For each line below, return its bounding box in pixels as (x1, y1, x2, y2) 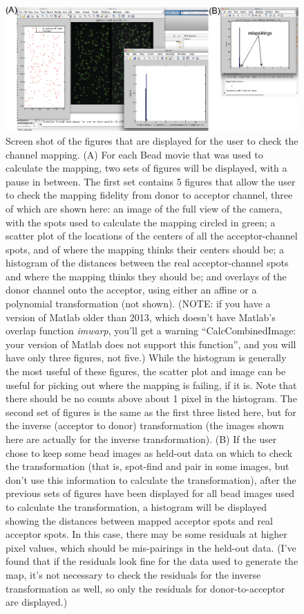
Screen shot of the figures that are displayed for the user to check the (6, 133, 298, 147)
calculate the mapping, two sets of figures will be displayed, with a (6, 161, 287, 175)
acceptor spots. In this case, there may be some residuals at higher (6, 527, 287, 541)
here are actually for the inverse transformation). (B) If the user (6, 432, 277, 446)
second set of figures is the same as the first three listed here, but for (6, 404, 296, 419)
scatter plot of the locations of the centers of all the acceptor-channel (6, 228, 298, 243)
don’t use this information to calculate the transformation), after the (6, 472, 296, 487)
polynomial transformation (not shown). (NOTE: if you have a (6, 296, 271, 311)
